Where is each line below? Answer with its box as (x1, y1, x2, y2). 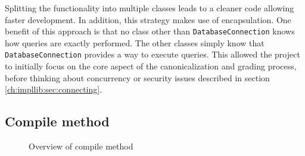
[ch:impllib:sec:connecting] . (5, 83, 102, 95)
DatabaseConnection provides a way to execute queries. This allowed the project (5, 48, 300, 61)
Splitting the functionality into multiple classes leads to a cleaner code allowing (5, 2, 294, 14)
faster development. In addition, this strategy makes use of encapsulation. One (5, 13, 291, 26)
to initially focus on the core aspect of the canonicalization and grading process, (5, 60, 297, 72)
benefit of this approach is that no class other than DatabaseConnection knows (5, 25, 295, 37)
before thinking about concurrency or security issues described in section (5, 71, 270, 84)
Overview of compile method (29, 140, 133, 152)
